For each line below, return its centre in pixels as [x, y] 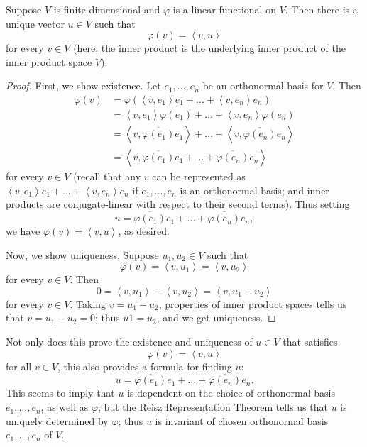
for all [19, 366]
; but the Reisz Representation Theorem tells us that [213, 407]
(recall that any [107, 176]
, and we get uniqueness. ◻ [216, 318]
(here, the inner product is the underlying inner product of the [209, 48]
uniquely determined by [57, 420]
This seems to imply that [60, 393]
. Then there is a [321, 9]
